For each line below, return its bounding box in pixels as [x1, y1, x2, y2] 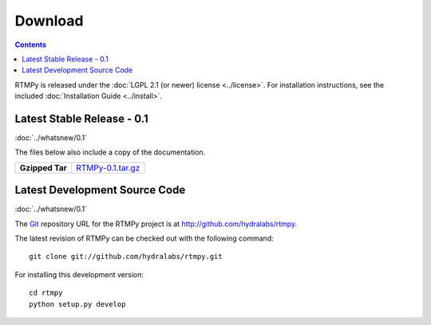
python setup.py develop [29, 300, 126, 308]
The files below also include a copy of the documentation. [14, 147, 206, 157]
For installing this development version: [14, 269, 144, 279]
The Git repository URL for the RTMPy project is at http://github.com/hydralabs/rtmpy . [14, 219, 298, 229]
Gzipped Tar [19, 162, 68, 173]
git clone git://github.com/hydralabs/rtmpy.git [29, 252, 223, 261]
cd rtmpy [29, 288, 63, 298]
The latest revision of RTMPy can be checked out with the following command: [14, 233, 275, 243]
